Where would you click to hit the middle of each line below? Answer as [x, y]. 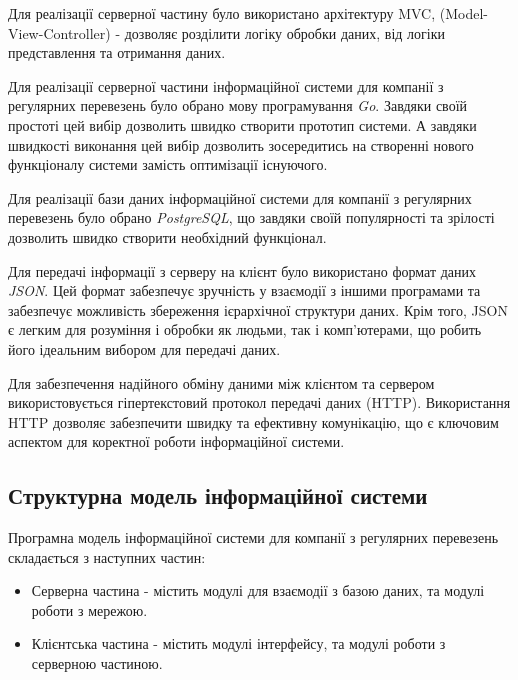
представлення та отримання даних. [117, 52]
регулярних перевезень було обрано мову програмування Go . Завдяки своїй [238, 105]
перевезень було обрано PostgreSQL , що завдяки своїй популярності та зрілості [251, 217]
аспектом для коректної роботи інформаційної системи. [176, 441]
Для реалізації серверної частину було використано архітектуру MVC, [222, 13]
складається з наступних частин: [107, 556]
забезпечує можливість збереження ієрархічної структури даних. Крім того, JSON [258, 309]
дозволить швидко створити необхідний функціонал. [167, 236]
